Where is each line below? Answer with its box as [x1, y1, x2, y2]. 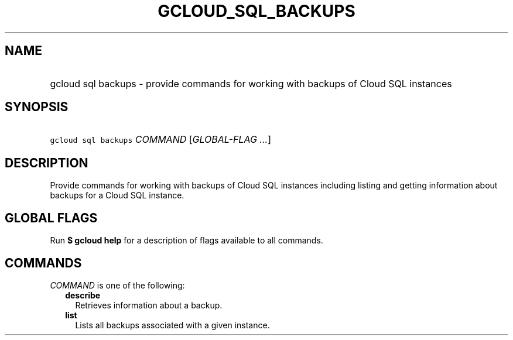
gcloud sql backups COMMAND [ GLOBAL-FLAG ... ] [50, 133, 271, 146]
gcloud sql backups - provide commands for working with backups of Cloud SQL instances [50, 77, 452, 90]
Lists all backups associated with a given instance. [75, 320, 270, 330]
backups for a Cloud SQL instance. [50, 190, 184, 201]
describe [65, 290, 101, 300]
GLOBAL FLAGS [5, 210, 98, 225]
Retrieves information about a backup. [75, 300, 223, 310]
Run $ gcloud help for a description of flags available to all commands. [50, 235, 323, 246]
